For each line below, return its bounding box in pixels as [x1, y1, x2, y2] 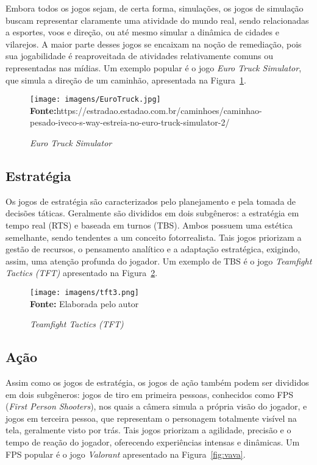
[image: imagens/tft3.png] [30, 288, 139, 297]
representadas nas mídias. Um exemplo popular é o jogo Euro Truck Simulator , [5, 61, 302, 74]
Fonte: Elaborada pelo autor [30, 297, 139, 310]
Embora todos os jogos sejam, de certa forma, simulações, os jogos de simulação [5, 2, 304, 14]
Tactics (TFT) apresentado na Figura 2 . [5, 266, 158, 279]
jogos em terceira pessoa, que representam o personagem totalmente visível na [5, 411, 297, 424]
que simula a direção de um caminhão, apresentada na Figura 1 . [5, 73, 246, 86]
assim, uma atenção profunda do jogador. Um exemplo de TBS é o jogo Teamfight [5, 254, 312, 267]
